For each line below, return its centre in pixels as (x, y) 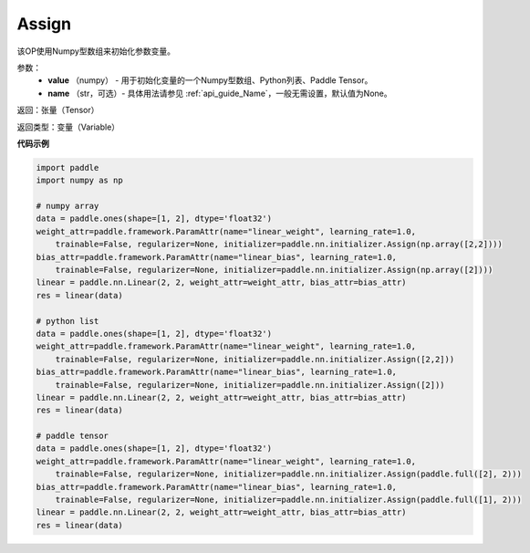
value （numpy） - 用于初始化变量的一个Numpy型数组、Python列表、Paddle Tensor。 (210, 80)
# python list (68, 321)
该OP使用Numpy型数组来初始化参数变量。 (96, 51)
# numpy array (68, 206)
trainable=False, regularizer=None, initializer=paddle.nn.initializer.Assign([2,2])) (255, 359)
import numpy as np (79, 181)
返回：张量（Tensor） (58, 110)
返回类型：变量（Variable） (68, 127)
